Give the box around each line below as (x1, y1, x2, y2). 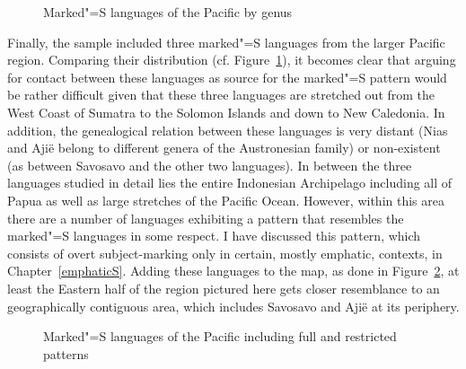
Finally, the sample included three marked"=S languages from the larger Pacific (7, 32, 445, 51)
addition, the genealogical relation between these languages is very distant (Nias (7, 120, 448, 139)
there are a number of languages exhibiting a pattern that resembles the (7, 208, 404, 227)
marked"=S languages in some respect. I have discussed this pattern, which (7, 226, 421, 245)
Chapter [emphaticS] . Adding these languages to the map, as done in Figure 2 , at (7, 261, 460, 280)
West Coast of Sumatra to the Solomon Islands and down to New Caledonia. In (7, 102, 445, 121)
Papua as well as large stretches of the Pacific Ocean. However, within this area (7, 190, 444, 209)
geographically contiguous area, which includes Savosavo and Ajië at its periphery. (7, 296, 460, 315)
